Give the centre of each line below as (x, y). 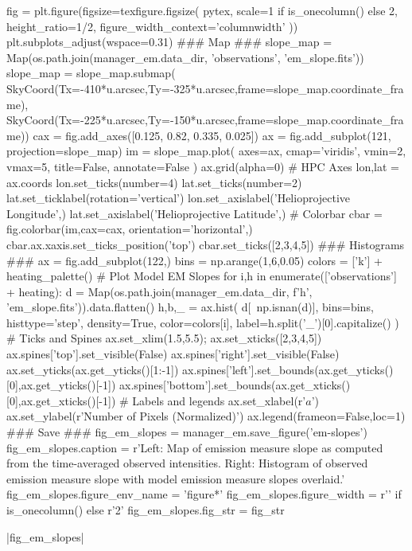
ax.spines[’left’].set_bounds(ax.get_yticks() (288, 369)
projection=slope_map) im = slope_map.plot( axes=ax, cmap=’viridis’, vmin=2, (206, 151)
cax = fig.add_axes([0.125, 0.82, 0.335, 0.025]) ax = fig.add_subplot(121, (212, 135)
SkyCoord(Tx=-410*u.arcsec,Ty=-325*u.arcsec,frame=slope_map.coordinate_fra (205, 88)
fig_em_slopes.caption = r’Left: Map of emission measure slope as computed (195, 447)
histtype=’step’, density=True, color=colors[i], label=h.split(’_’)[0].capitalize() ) (203, 322)
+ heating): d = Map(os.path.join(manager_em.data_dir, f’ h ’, (159, 291)
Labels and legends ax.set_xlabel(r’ (219, 400)
